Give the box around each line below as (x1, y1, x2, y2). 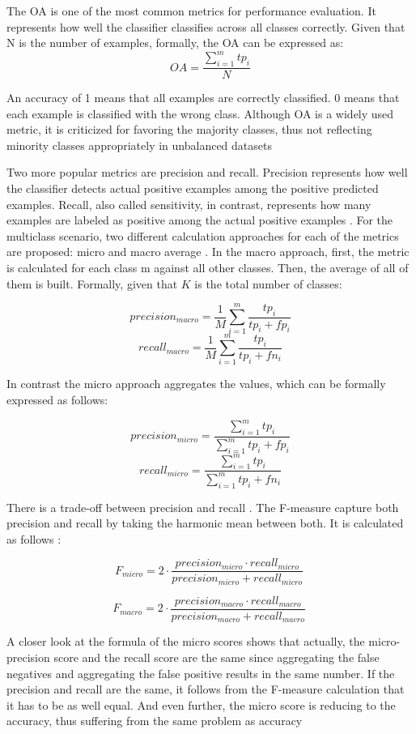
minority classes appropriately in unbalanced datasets (6, 136, 272, 153)
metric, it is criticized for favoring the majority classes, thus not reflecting (6, 121, 372, 138)
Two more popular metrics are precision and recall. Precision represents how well (6, 164, 408, 181)
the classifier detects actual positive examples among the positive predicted (6, 180, 379, 197)
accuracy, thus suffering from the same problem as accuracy (6, 712, 303, 729)
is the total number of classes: (194, 275, 342, 292)
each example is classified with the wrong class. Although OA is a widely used (6, 105, 394, 122)
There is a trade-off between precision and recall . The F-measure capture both (6, 498, 399, 515)
